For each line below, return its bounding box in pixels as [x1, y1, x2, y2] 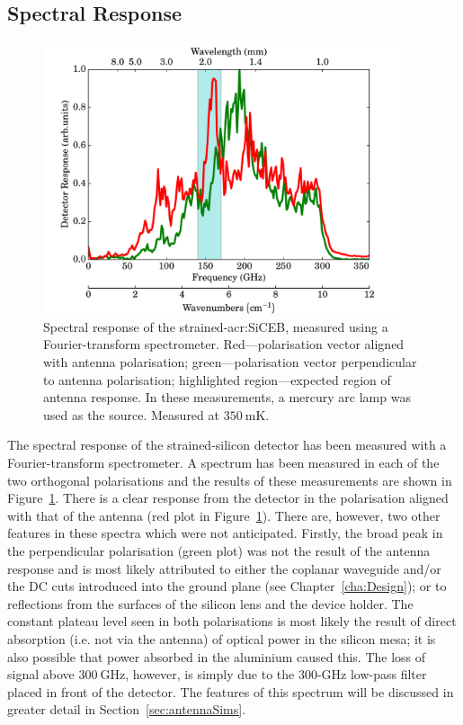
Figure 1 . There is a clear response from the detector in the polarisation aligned [7, 488, 449, 507]
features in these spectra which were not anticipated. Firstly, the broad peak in [7, 524, 443, 542]
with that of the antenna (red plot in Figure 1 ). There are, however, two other [7, 506, 441, 524]
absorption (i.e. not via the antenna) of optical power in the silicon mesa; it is [7, 629, 436, 648]
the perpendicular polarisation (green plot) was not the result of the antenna [7, 542, 431, 560]
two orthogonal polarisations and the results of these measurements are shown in [7, 470, 452, 489]
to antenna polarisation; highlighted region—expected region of [43, 370, 391, 389]
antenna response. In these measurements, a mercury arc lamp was [43, 388, 411, 407]
